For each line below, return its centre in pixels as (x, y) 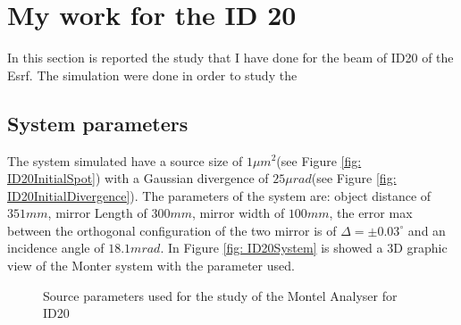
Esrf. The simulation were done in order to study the (152, 75)
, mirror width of (239, 213)
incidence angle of (56, 248)
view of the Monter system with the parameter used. (151, 266)
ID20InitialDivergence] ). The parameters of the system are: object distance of (219, 195)
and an (427, 230)
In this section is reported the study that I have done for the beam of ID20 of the (230, 58)
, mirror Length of (97, 213)
